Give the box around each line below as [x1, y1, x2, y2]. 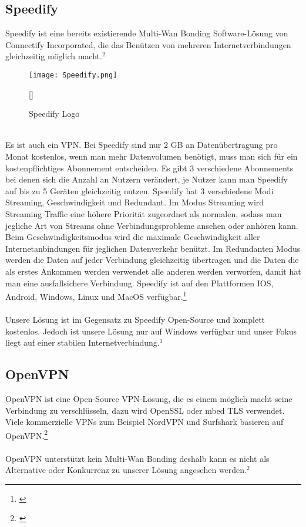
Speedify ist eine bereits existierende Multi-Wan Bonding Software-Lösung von [5, 27, 288, 39]
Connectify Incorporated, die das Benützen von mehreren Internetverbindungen [5, 38, 291, 50]
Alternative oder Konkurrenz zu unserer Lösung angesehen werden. [5, 464, 247, 476]
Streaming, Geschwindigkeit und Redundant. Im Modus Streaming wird [5, 196, 264, 208]
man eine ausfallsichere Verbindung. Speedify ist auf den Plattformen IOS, [5, 276, 274, 289]
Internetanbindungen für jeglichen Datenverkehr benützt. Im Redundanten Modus [5, 242, 301, 254]
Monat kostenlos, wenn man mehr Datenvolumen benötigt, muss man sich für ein [5, 150, 298, 163]
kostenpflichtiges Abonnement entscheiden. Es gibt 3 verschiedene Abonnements [5, 161, 294, 174]
